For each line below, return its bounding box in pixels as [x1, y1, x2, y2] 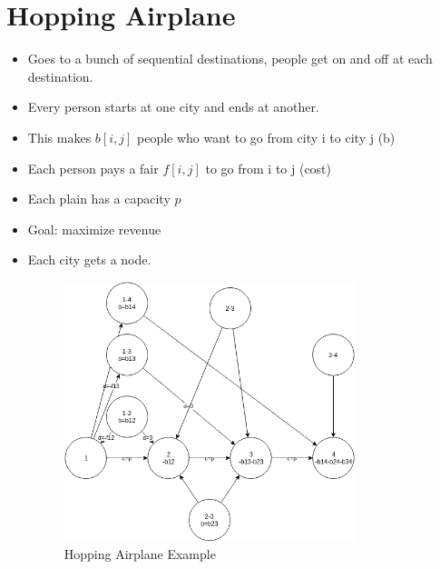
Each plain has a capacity [27, 189, 171, 208]
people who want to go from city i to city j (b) [137, 127, 396, 146]
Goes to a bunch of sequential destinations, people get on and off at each [27, 49, 433, 68]
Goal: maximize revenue [27, 219, 161, 238]
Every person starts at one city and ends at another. [27, 97, 319, 116]
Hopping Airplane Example [64, 544, 216, 563]
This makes [27, 127, 92, 146]
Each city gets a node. [27, 250, 152, 269]
